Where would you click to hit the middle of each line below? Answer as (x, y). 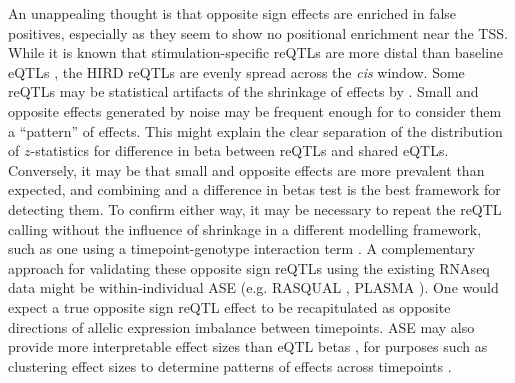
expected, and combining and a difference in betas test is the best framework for (254, 189)
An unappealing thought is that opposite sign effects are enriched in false (232, 13)
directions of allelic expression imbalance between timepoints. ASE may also (241, 326)
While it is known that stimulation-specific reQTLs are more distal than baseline (256, 52)
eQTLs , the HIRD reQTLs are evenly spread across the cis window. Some (236, 71)
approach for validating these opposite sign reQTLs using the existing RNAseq (249, 267)
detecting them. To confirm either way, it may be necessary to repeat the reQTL (255, 208)
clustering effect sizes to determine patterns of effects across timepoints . (230, 365)
